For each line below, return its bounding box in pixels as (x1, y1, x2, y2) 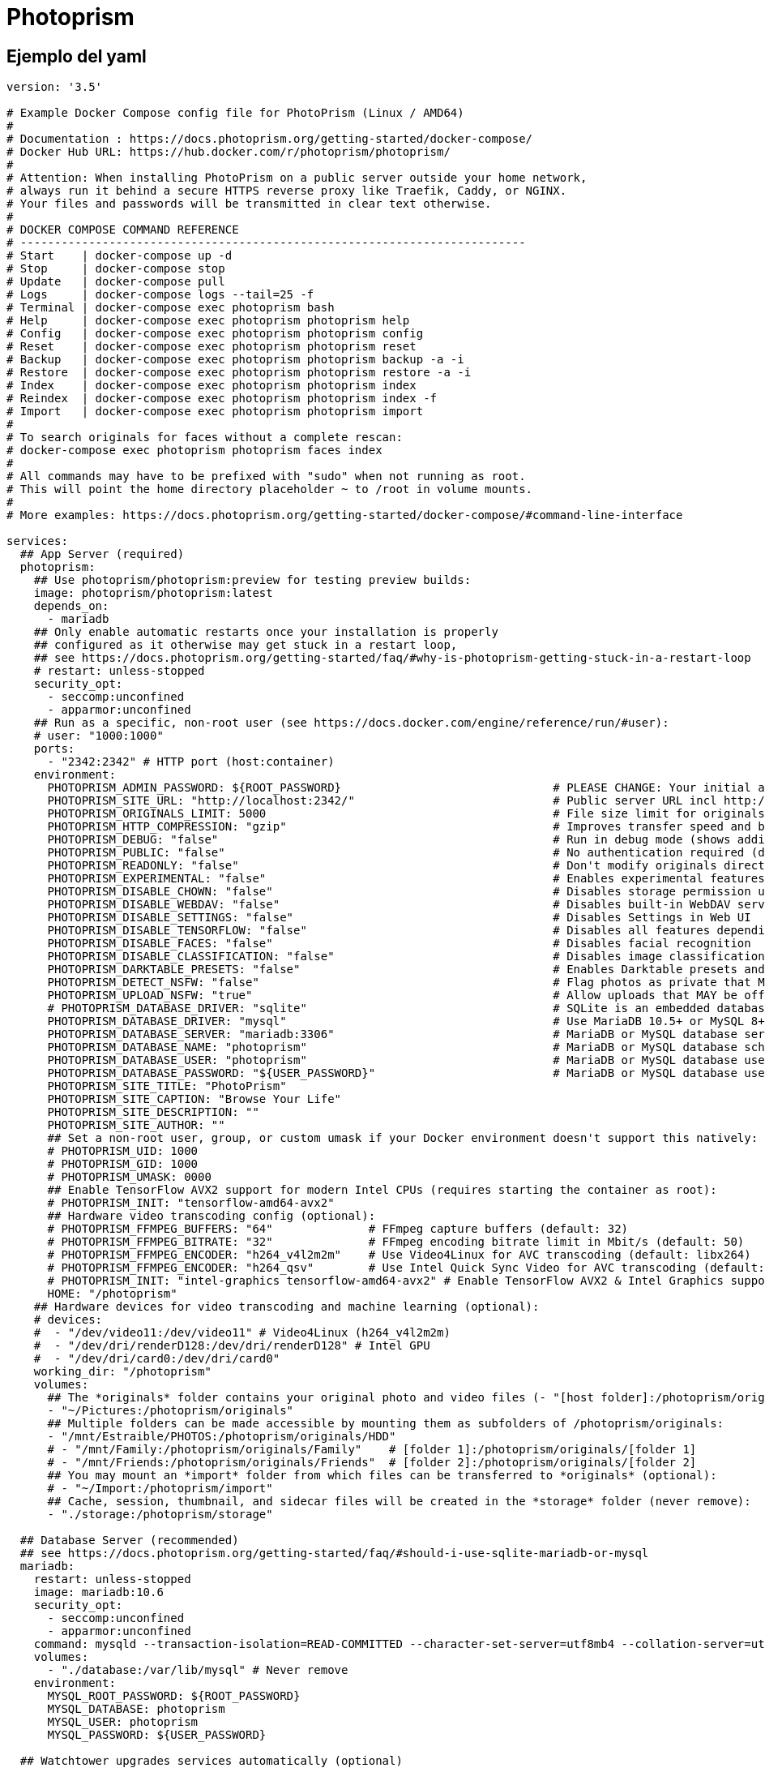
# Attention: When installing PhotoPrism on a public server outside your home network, (6, 171, 588, 185)
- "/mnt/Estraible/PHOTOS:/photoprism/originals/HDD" (47, 1430, 396, 1444)
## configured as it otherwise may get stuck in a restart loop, (33, 638, 458, 652)
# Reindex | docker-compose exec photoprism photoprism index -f (6, 392, 438, 406)
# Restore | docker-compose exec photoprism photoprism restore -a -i (6, 366, 472, 380)
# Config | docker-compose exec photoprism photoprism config (6, 327, 424, 341)
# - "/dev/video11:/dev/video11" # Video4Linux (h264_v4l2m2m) (33, 1326, 451, 1340)
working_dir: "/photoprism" (33, 1365, 212, 1379)
